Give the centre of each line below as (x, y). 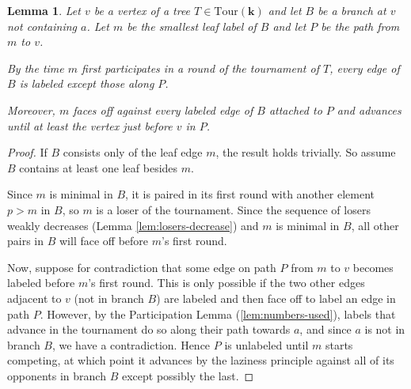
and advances (369, 110)
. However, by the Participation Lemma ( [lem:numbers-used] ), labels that (218, 313)
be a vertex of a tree (142, 10)
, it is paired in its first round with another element (250, 194)
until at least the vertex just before (90, 125)
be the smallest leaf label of (192, 26)
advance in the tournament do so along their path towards (149, 329)
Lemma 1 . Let (44, 10)
